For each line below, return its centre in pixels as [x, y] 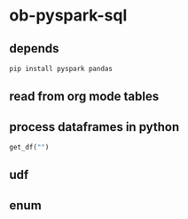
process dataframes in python [94, 127]
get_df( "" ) [29, 148]
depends [34, 49]
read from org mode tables [84, 97]
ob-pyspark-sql [68, 16]
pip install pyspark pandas [61, 69]
